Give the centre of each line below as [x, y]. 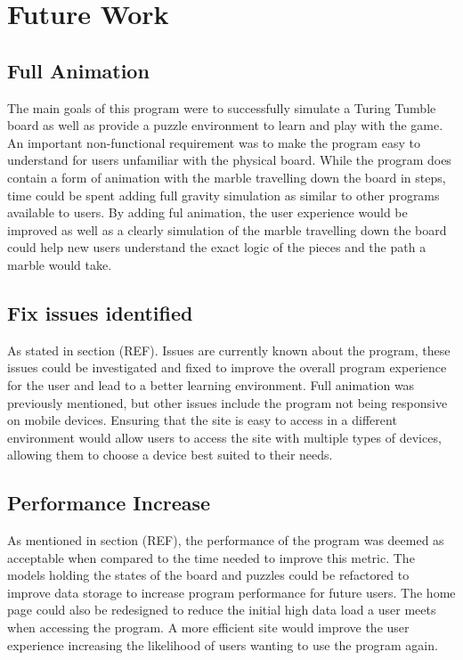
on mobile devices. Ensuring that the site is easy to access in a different [202, 420]
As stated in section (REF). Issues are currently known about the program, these [229, 350]
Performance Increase [109, 503]
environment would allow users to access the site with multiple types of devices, [224, 437]
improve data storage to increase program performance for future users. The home [231, 592]
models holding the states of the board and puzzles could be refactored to [208, 575]
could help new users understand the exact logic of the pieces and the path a [217, 247]
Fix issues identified [100, 312]
